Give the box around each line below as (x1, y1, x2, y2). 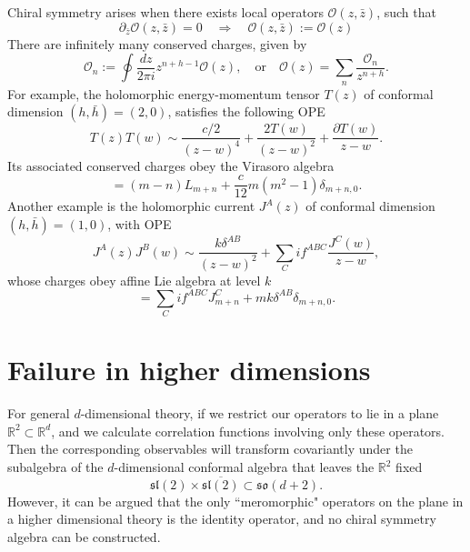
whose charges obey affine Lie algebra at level (7, 270, 261, 289)
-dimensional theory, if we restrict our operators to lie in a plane (80, 404, 439, 423)
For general (7, 404, 70, 423)
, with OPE (107, 214, 172, 233)
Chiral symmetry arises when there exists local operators (7, 3, 324, 21)
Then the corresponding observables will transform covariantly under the (7, 439, 413, 458)
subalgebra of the (7, 457, 104, 477)
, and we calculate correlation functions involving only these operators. (51, 421, 445, 440)
